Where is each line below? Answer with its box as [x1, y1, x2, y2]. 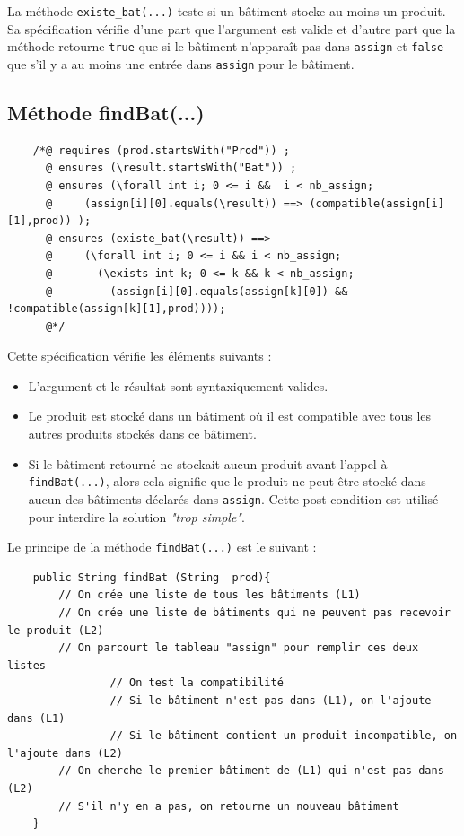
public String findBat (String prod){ [32, 570, 271, 584]
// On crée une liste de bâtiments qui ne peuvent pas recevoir [58, 606, 451, 620]
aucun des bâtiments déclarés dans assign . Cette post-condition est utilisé [28, 489, 439, 508]
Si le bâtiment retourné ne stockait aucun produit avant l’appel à [28, 454, 388, 473]
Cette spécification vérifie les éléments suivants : [7, 346, 272, 365]
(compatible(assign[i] [309, 196, 444, 210]
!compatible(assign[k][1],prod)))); [7, 302, 226, 316]
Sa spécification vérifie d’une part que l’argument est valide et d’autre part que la [7, 19, 456, 38]
